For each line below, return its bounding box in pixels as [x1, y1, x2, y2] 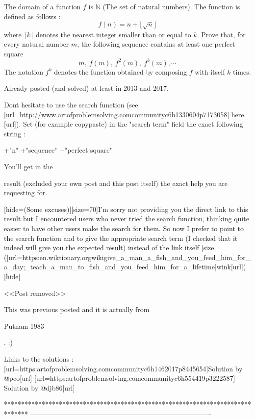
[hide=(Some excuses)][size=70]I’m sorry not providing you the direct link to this [4, 204, 248, 214]
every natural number [4, 39, 69, 49]
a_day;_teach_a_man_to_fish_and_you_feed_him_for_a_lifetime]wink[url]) [4, 262, 246, 272]
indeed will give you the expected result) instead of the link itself [4, 242, 200, 253]
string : [4, 128, 25, 138]
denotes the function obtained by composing [54, 66, 187, 77]
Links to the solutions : [4, 353, 74, 364]
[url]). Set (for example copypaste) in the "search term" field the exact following [4, 119, 243, 129]
